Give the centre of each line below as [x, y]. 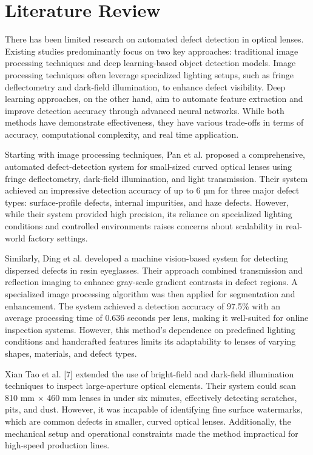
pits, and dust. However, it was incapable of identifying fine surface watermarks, [154, 409]
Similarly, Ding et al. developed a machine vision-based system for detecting [146, 258]
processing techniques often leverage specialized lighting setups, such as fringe [149, 74]
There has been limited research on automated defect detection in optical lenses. [154, 39]
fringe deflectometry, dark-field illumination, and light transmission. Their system [156, 178]
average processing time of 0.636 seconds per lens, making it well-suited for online [157, 318]
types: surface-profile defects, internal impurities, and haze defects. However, [147, 202]
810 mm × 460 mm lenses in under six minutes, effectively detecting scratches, [151, 397]
